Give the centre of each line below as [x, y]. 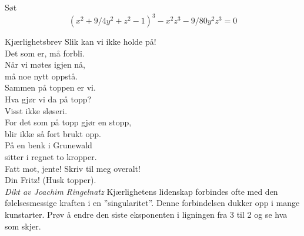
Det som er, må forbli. [45, 53]
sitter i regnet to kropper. [51, 157]
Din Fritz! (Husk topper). [51, 180]
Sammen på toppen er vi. [50, 87]
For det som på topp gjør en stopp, [68, 122]
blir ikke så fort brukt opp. [53, 133]
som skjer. [23, 226]
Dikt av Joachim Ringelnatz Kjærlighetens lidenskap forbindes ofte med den [141, 191]
